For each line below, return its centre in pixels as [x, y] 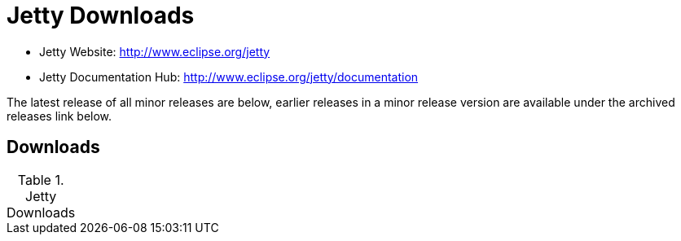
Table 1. [41, 180]
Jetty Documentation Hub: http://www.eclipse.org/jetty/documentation [229, 77]
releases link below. [59, 116]
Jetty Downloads [101, 15]
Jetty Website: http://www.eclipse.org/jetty [155, 51]
